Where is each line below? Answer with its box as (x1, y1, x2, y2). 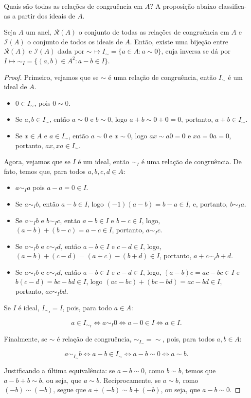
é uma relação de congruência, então (108, 72, 216, 82)
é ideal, (18, 302, 40, 312)
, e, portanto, (188, 198, 228, 208)
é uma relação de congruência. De (141, 156, 242, 167)
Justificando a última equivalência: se (4, 365, 115, 376)
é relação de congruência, (57, 334, 132, 344)
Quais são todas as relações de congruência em (4, 1, 143, 11)
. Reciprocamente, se (99, 375, 161, 385)
